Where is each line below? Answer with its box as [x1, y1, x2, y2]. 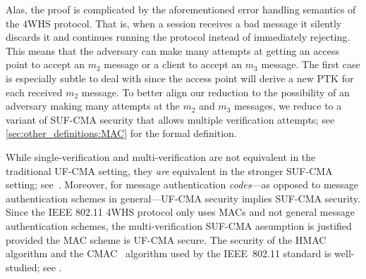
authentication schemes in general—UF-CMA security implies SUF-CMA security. [6, 190, 360, 205]
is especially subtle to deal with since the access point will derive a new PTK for [6, 70, 354, 85]
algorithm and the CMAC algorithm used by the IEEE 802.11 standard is [6, 246, 331, 261]
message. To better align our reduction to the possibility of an [81, 84, 350, 99]
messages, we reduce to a [233, 98, 342, 113]
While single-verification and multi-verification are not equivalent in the [6, 149, 316, 164]
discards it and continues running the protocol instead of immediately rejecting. [6, 30, 350, 44]
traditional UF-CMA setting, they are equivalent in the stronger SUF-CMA [6, 163, 333, 178]
